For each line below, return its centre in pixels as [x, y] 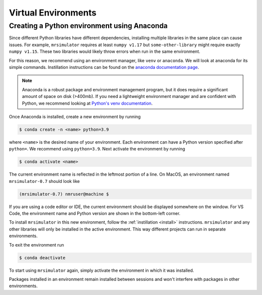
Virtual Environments [53, 13]
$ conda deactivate [42, 258]
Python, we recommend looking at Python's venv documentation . [87, 103]
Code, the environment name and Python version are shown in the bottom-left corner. [95, 213]
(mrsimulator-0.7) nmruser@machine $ [64, 194]
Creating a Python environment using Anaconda [88, 26]
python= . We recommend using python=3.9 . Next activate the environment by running [97, 149]
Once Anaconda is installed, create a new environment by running [75, 116]
